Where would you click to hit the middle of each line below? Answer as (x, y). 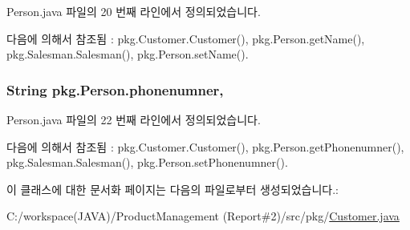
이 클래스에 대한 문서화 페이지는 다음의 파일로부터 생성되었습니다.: (173, 189)
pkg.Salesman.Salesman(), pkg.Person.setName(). (128, 54)
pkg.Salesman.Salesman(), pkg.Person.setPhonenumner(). (147, 162)
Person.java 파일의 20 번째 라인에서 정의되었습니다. (134, 11)
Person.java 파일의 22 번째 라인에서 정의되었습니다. (134, 119)
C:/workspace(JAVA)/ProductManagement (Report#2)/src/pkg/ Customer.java (203, 216)
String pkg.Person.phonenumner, (115, 89)
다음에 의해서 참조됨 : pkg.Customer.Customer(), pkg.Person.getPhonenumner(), (205, 146)
